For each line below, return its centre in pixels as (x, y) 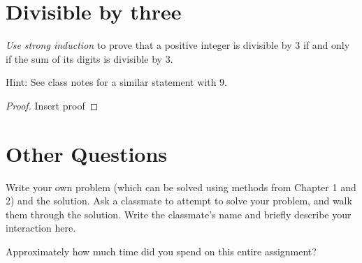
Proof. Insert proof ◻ (52, 105)
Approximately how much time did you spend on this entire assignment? (161, 251)
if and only (326, 45)
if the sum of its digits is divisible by (84, 58)
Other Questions (87, 153)
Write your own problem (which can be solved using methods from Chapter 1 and (181, 187)
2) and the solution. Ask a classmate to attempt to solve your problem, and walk (179, 201)
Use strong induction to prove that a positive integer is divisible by (149, 45)
